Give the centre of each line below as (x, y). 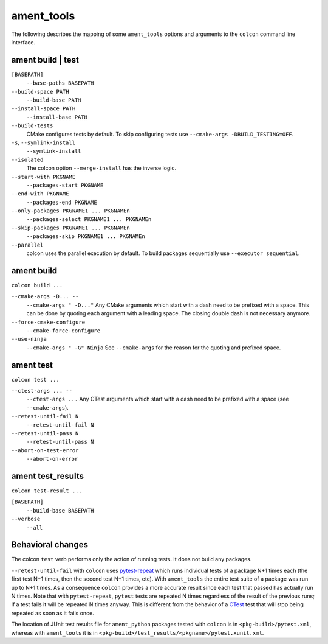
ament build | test (45, 60)
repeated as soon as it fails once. (53, 613)
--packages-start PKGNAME (65, 185)
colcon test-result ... (46, 491)
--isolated (27, 159)
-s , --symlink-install (43, 142)
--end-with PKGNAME (40, 194)
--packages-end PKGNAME (62, 202)
